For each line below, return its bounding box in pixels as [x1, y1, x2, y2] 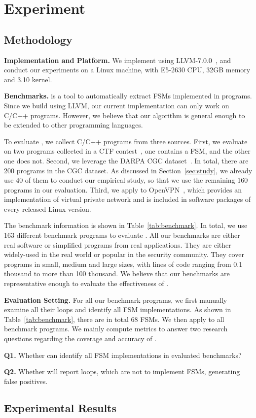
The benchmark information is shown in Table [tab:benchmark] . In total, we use [4, 220, 248, 230]
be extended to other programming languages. [4, 120, 143, 130]
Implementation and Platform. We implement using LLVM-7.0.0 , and [4, 55, 231, 65]
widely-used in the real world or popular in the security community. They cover [4, 249, 244, 259]
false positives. [4, 376, 48, 386]
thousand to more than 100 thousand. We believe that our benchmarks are [4, 268, 230, 279]
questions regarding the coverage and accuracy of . [4, 333, 157, 344]
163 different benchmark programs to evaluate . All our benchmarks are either [4, 230, 240, 240]
